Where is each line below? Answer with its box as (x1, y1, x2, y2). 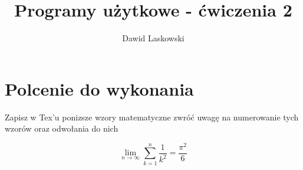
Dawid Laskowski (122, 32, 185, 44)
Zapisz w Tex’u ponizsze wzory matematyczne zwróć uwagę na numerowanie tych (5, 110, 299, 123)
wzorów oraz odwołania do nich (5, 122, 118, 135)
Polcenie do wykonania (5, 76, 194, 100)
